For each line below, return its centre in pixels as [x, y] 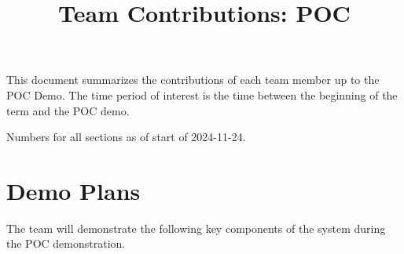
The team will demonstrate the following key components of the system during [196, 228]
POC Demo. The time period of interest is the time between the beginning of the [202, 94]
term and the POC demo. [68, 110]
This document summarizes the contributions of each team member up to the [193, 80]
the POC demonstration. [66, 243]
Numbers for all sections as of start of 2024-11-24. [126, 137]
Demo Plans [73, 190]
